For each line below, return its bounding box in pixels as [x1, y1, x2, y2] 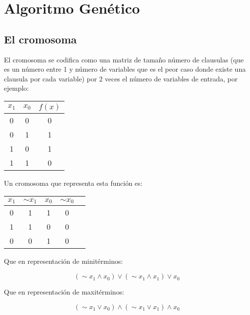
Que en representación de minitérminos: [4, 256, 123, 266]
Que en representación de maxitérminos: [4, 287, 125, 297]
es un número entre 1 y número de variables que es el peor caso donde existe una [4, 64, 246, 74]
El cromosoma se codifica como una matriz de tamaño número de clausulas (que [4, 54, 244, 64]
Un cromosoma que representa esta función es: [4, 177, 143, 188]
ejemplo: [4, 83, 29, 93]
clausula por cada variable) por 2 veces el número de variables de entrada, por [4, 73, 238, 83]
